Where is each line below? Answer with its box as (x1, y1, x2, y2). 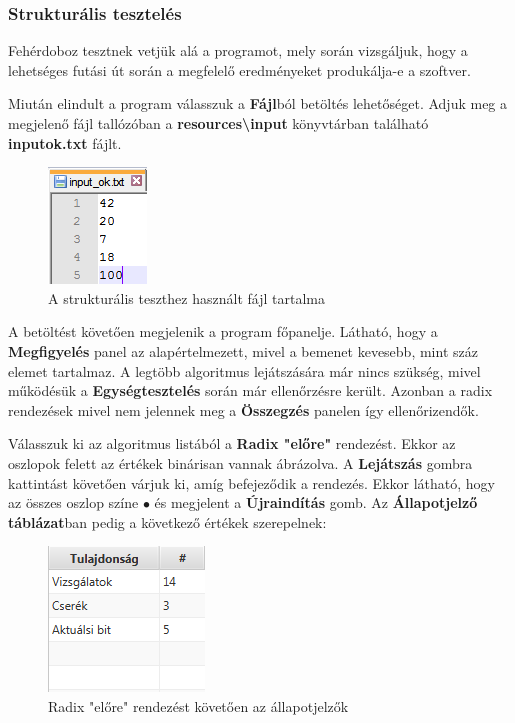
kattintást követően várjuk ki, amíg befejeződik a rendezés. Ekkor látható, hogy (8, 472, 495, 493)
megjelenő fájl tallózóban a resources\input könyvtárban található (8, 113, 429, 133)
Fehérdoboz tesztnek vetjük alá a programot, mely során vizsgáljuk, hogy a (8, 40, 468, 61)
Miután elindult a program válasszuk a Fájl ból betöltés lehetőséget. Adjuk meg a (8, 93, 508, 114)
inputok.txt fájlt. (8, 132, 122, 153)
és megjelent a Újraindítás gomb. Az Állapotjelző (154, 492, 478, 513)
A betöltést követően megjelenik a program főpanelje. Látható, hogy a (8, 321, 438, 342)
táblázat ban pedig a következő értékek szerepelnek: (8, 511, 327, 532)
